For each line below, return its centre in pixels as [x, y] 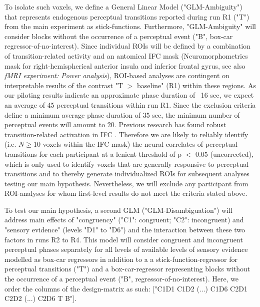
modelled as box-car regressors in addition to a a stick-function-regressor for [121, 259]
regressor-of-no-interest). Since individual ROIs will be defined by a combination [127, 46]
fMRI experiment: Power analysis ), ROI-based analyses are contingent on [117, 75]
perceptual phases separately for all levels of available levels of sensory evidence [126, 249]
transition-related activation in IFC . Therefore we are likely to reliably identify [126, 134]
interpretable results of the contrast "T [64, 85]
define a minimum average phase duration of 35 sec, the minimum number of [122, 114]
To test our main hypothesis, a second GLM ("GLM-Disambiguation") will [118, 210]
